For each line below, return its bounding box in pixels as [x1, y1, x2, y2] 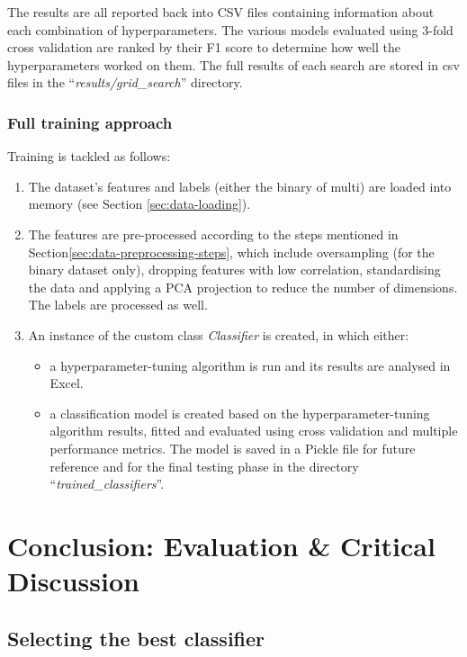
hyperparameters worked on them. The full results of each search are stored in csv [7, 55, 460, 74]
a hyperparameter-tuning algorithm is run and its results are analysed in [49, 355, 451, 374]
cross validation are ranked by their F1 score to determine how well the [7, 38, 400, 57]
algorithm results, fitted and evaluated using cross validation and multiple [49, 421, 458, 440]
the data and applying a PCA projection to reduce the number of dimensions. [28, 277, 458, 296]
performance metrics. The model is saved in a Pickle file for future [49, 438, 416, 457]
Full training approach [7, 111, 173, 133]
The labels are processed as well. [28, 295, 208, 314]
